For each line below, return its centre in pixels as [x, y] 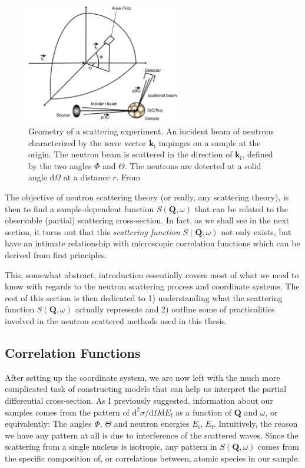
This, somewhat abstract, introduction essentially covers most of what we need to [152, 274]
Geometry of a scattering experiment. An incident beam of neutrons [151, 131]
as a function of [204, 412]
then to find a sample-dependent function [79, 208]
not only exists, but [256, 231]
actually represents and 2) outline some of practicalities [175, 309]
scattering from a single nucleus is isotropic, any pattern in [111, 446]
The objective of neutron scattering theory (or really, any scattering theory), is [147, 197]
